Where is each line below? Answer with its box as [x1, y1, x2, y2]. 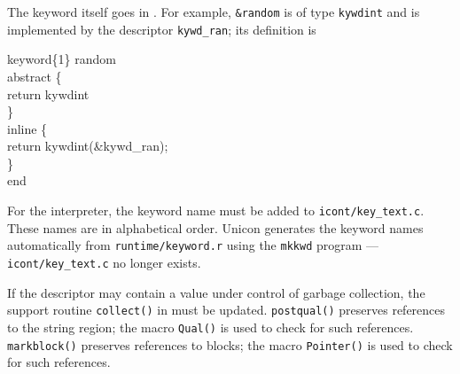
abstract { [7, 66, 62, 85]
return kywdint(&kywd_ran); [7, 136, 168, 155]
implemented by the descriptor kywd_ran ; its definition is [7, 19, 316, 38]
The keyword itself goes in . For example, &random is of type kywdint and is [7, 3, 420, 20]
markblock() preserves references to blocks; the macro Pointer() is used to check [7, 335, 453, 354]
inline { [7, 119, 48, 137]
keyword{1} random [7, 50, 116, 68]
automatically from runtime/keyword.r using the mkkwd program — [7, 236, 379, 254]
